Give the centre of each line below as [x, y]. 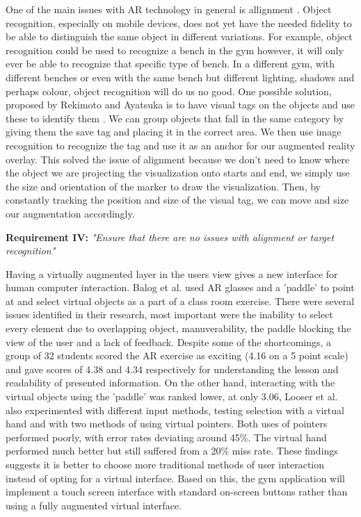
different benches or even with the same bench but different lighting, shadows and [180, 77]
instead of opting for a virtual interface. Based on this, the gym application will [175, 478]
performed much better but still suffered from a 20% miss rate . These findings [172, 451]
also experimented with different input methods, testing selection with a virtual [175, 410]
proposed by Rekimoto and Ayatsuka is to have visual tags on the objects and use [180, 105]
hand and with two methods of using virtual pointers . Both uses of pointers [167, 424]
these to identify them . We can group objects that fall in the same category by [175, 118]
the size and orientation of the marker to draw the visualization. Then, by [163, 186]
